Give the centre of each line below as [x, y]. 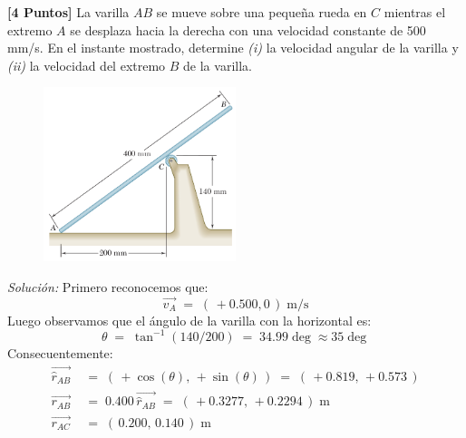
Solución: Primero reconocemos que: [108, 287]
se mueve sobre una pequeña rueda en [262, 12]
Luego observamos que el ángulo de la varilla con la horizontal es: [189, 320]
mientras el [415, 12]
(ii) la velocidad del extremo [87, 65]
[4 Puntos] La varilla [68, 12]
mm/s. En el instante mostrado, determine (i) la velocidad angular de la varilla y [233, 48]
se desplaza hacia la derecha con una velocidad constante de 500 [248, 29]
